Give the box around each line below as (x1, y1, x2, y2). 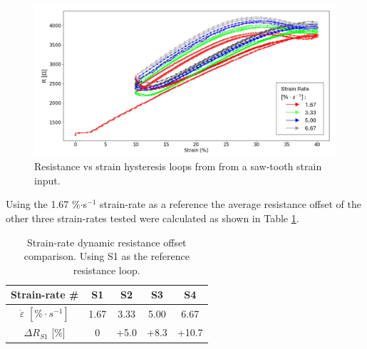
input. (34, 172, 61, 187)
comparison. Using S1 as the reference (24, 249, 190, 264)
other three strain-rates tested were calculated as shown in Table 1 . (6, 210, 299, 225)
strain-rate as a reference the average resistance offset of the (100, 197, 361, 212)
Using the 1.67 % (6, 197, 81, 212)
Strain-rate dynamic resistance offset (27, 234, 187, 249)
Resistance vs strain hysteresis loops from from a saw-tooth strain (34, 159, 322, 174)
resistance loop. (73, 262, 140, 277)
